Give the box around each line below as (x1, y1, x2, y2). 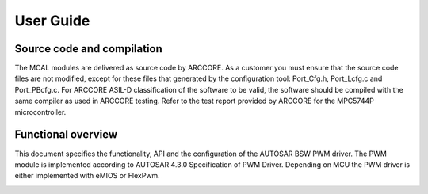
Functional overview (14, 127, 118, 142)
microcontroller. (14, 107, 67, 116)
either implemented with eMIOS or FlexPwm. (14, 171, 160, 181)
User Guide (14, 12, 90, 29)
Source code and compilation (14, 42, 162, 55)
